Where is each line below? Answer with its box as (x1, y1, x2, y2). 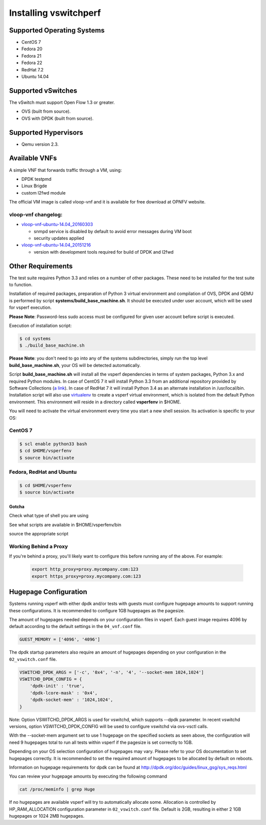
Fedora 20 (21, 46, 43, 52)
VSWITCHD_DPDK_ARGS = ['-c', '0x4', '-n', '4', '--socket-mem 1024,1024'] (19, 669, 204, 675)
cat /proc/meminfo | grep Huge (19, 787, 96, 792)
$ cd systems (19, 336, 51, 342)
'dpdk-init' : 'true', (30, 683, 85, 689)
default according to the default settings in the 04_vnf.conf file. (9, 624, 142, 629)
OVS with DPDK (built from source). (21, 115, 94, 121)
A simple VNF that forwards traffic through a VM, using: (9, 167, 122, 173)
